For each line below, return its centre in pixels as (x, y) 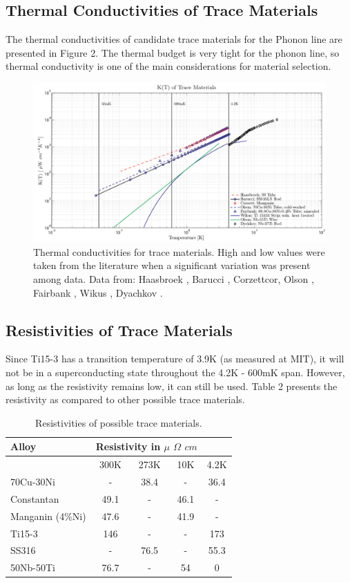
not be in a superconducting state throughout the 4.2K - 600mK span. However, (175, 372)
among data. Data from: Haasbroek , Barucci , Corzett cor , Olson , (174, 278)
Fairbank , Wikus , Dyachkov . (98, 292)
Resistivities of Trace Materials (119, 330)
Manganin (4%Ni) (48, 516)
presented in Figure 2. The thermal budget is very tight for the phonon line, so (173, 52)
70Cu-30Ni (33, 482)
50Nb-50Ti (33, 567)
